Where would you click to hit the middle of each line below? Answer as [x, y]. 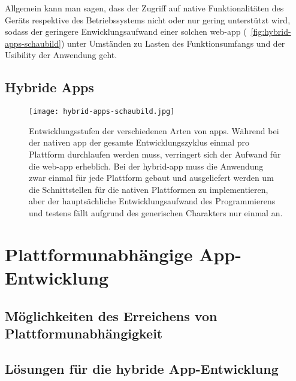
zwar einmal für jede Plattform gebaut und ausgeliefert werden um [151, 178]
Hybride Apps [49, 87]
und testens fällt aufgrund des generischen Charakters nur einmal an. [156, 212]
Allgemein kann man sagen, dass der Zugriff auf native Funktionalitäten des [144, 8]
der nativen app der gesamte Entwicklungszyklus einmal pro [139, 142]
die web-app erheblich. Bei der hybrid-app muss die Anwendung [146, 166]
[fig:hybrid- [271, 31]
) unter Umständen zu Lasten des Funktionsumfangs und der [173, 43]
